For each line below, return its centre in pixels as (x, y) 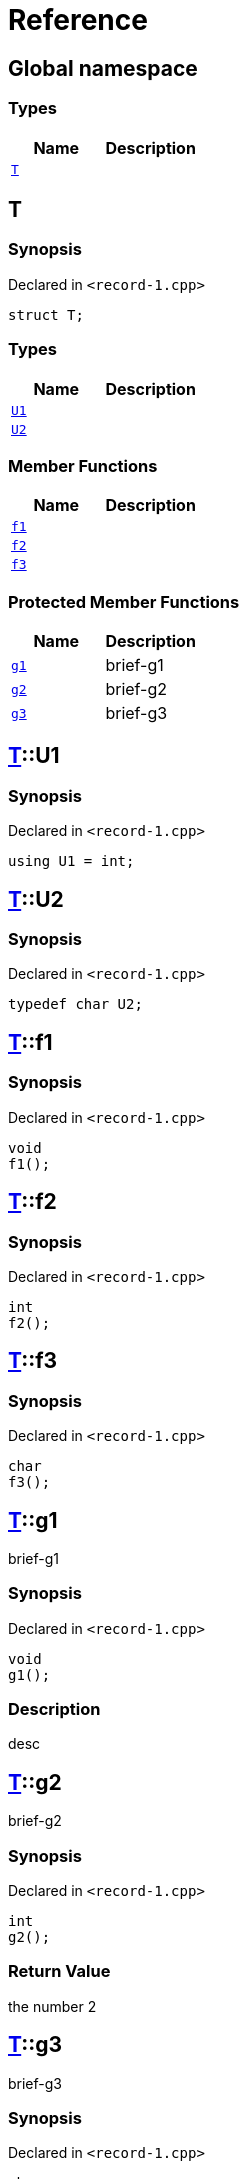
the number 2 (52, 2006)
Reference (78, 20)
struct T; (46, 314)
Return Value (59, 1971)
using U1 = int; (71, 861)
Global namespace (103, 68)
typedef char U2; (75, 1004)
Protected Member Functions (124, 601)
